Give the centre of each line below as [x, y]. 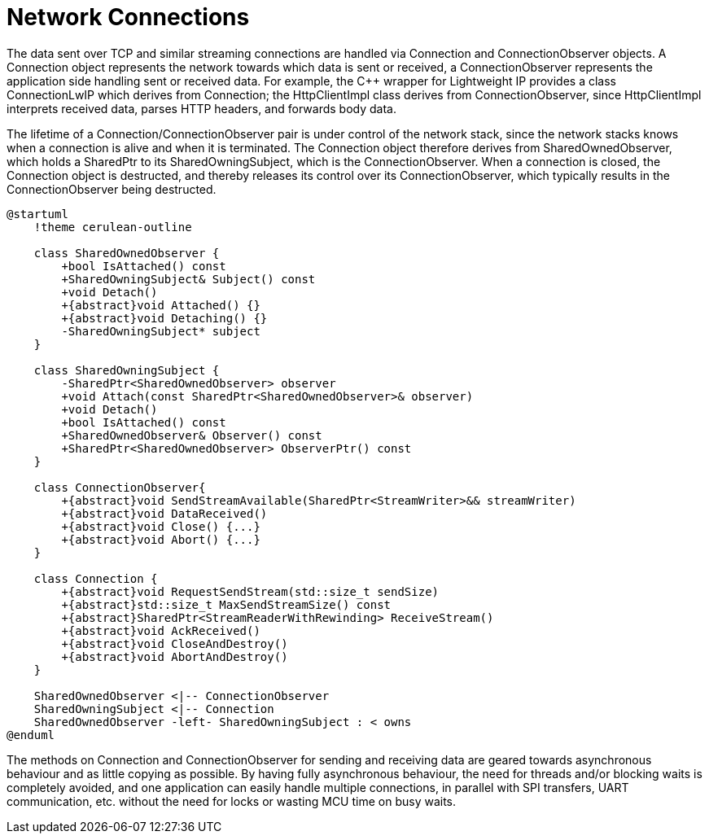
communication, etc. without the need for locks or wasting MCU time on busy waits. [232, 801]
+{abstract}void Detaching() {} [164, 318]
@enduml [31, 735]
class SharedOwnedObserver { [127, 253]
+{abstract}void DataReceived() [164, 513]
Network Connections [128, 17]
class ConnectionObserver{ [120, 487]
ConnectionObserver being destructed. [112, 189]
